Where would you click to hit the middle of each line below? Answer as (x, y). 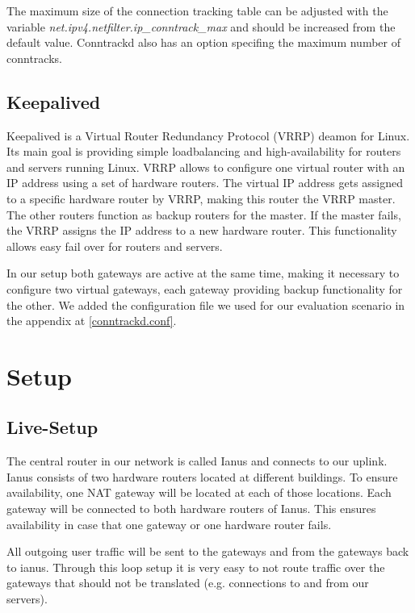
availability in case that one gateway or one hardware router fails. (169, 524)
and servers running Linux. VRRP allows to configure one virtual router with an (206, 167)
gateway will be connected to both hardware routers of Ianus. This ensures (191, 509)
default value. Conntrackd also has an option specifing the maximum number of (203, 42)
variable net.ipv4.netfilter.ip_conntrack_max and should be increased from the (201, 26)
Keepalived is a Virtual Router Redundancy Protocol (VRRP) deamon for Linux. (208, 135)
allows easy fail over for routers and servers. (115, 246)
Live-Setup (52, 427)
